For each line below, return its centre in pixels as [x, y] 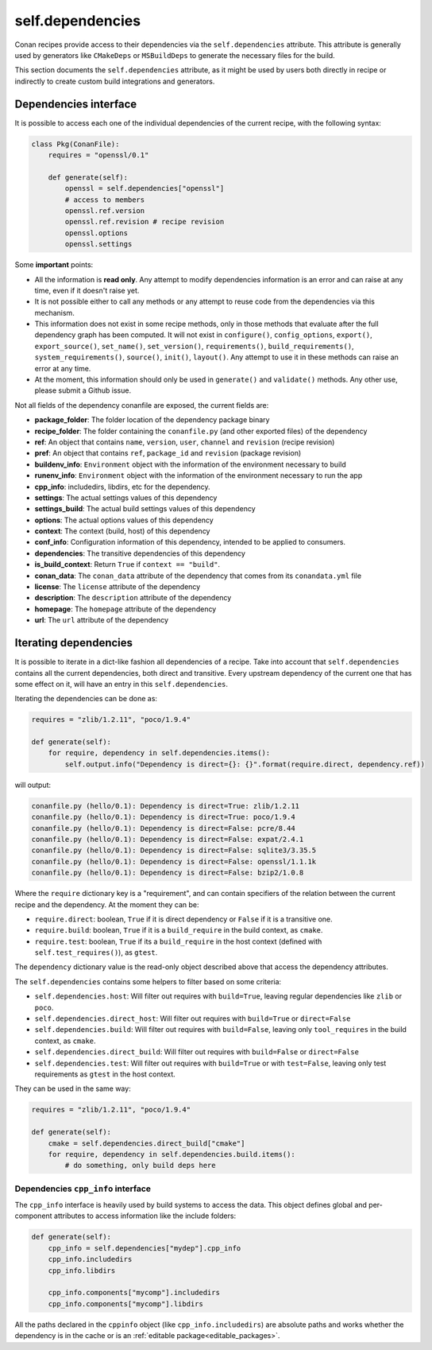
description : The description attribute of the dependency [133, 598]
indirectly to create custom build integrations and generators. [115, 81]
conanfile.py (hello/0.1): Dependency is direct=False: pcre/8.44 [163, 828]
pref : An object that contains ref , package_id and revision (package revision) [168, 453]
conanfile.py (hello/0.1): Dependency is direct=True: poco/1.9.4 [163, 817]
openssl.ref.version [105, 210]
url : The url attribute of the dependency [102, 620]
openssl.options [96, 233]
